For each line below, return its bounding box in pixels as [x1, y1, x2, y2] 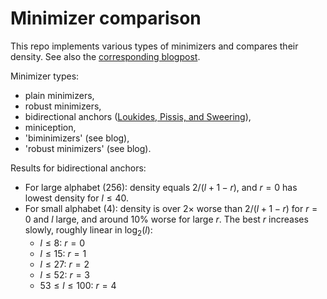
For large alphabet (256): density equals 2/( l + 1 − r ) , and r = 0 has [24, 181, 298, 193]
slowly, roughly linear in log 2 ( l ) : [24, 223, 153, 238]
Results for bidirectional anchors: [10, 162, 147, 174]
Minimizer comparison [10, 7, 202, 30]
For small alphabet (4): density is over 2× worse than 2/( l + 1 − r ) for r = [24, 202, 318, 214]
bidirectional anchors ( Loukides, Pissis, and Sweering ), [24, 110, 252, 122]
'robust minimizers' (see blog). [24, 142, 152, 154]
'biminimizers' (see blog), [24, 132, 130, 144]
